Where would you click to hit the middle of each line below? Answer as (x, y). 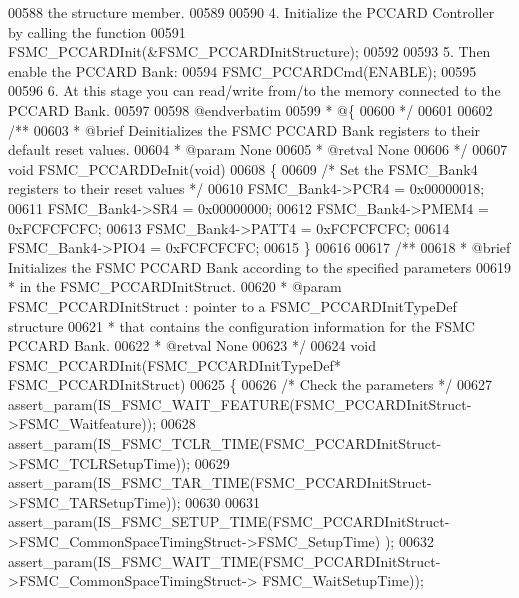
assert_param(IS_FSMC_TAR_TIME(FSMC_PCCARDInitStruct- (220, 482)
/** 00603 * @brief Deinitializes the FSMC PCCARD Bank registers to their (244, 129)
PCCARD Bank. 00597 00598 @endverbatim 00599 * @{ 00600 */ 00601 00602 (250, 109)
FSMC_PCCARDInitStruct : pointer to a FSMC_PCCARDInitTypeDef (232, 305)
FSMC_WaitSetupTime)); (343, 580)
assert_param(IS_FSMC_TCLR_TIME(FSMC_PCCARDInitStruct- (225, 443)
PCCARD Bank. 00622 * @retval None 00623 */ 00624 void (192, 345)
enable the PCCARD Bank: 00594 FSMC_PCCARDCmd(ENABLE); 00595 (242, 70)
